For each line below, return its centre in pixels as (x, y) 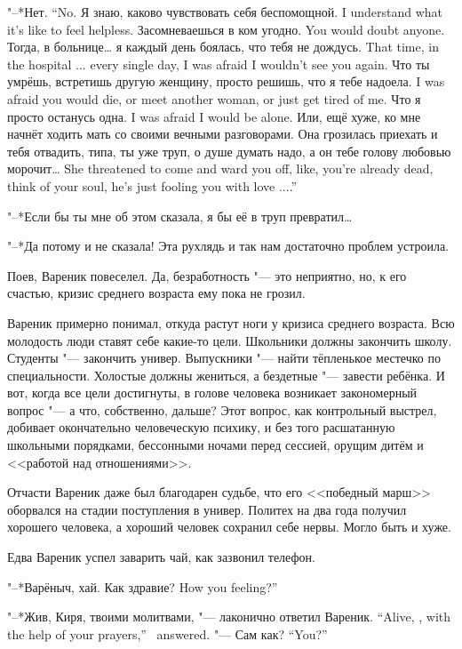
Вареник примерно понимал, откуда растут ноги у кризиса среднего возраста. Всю (231, 322)
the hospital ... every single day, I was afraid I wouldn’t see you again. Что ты (219, 64)
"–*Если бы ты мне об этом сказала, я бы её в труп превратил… (180, 216)
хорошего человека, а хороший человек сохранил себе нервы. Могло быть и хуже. (229, 527)
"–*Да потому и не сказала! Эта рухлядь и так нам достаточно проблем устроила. (228, 246)
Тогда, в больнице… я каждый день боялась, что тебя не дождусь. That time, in (223, 47)
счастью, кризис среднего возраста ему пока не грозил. (156, 293)
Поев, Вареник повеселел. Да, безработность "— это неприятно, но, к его (207, 275)
